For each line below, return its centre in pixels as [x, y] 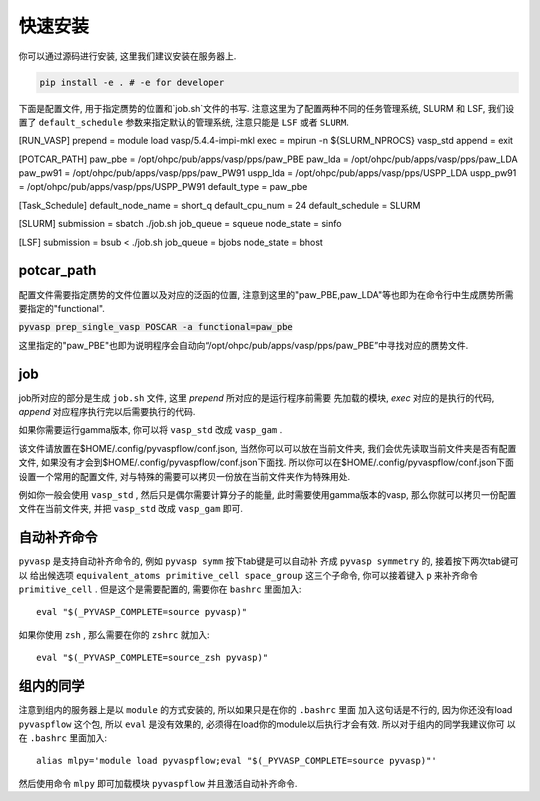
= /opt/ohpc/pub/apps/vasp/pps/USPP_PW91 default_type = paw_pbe [163, 187]
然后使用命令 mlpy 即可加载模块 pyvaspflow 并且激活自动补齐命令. [158, 783]
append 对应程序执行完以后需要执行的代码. [107, 412]
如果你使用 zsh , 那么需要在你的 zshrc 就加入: [114, 634]
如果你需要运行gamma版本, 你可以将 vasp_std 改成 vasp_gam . [150, 430]
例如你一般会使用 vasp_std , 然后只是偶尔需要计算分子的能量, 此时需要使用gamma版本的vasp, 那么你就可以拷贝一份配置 [267, 494]
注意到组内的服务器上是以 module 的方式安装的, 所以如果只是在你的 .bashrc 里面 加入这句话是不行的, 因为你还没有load [265, 710]
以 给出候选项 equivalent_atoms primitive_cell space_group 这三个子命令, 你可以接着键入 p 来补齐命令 [248, 575]
